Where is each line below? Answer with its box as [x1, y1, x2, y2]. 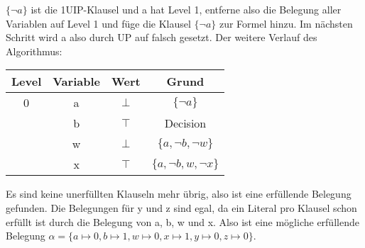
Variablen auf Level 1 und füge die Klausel [6, 16, 191, 30]
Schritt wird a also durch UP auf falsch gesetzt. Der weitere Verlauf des [6, 30, 317, 45]
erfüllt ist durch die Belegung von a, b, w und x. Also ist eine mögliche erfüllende [6, 214, 359, 229]
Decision [164, 115, 207, 132]
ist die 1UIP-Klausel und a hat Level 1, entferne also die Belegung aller [31, 2, 342, 16]
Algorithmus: [6, 43, 62, 58]
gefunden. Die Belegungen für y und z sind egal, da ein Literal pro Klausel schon [6, 200, 357, 215]
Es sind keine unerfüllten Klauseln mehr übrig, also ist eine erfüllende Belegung [6, 186, 352, 201]
